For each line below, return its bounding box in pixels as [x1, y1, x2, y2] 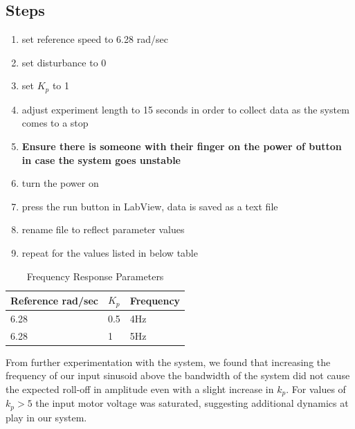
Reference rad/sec [10, 293, 98, 307]
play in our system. [6, 410, 87, 424]
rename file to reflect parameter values [21, 222, 185, 237]
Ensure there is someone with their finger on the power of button [21, 139, 342, 154]
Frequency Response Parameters [26, 268, 164, 283]
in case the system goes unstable [21, 152, 181, 167]
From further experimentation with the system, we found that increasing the [6, 354, 331, 369]
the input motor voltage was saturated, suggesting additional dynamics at [35, 396, 349, 410]
